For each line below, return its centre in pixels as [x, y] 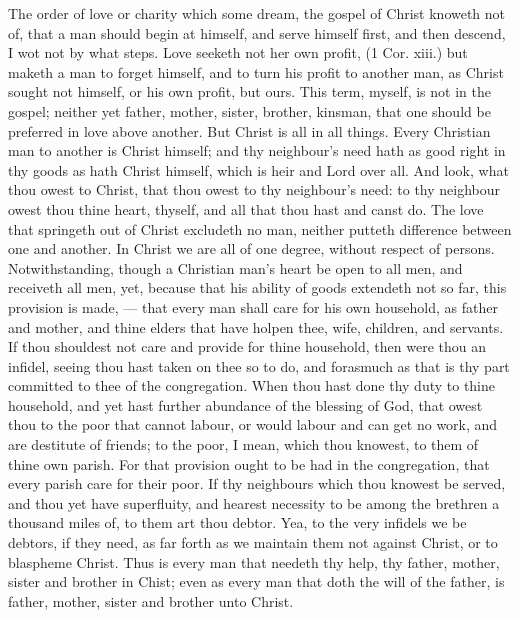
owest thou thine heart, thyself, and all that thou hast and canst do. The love [246, 208]
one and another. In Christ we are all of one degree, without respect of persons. [251, 248]
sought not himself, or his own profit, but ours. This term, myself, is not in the [249, 91]
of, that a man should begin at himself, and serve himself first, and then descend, [257, 32]
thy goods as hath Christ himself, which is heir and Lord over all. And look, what [258, 169]
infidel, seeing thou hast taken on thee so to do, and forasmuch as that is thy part [259, 365]
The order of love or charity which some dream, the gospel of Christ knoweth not [257, 13]
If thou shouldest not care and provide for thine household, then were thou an [247, 346]
